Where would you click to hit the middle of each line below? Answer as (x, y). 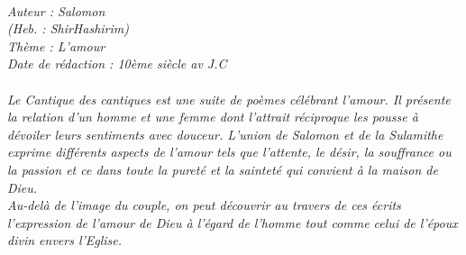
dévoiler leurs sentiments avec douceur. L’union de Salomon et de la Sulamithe (225, 134)
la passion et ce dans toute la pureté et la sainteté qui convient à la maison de (223, 169)
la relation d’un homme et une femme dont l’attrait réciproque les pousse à (213, 117)
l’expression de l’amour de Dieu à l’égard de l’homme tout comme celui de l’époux (233, 222)
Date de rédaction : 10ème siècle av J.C (117, 64)
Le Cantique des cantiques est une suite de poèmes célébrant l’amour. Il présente (229, 99)
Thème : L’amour (56, 46)
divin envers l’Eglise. (65, 240)
